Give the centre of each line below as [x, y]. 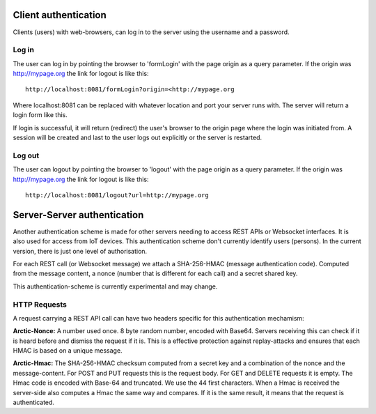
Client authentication [60, 15]
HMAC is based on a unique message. [68, 351]
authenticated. [34, 402]
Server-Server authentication [78, 215]
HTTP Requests [40, 305]
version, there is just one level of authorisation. [80, 251]
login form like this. [40, 115]
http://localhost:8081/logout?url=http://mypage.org [117, 195]
